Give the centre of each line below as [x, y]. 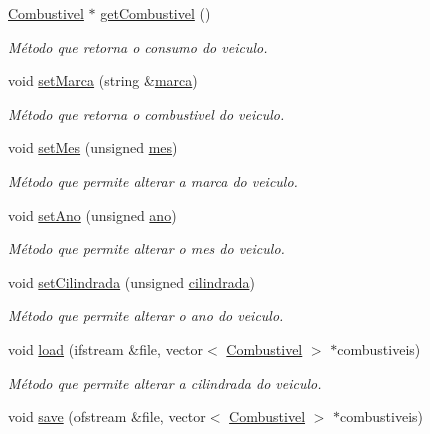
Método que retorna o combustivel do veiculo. [146, 113]
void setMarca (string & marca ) [103, 80]
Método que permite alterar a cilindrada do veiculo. [165, 382]
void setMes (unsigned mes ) [93, 147]
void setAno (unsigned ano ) [92, 214]
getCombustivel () [155, 13]
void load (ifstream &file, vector [106, 348]
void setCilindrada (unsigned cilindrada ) [131, 281]
